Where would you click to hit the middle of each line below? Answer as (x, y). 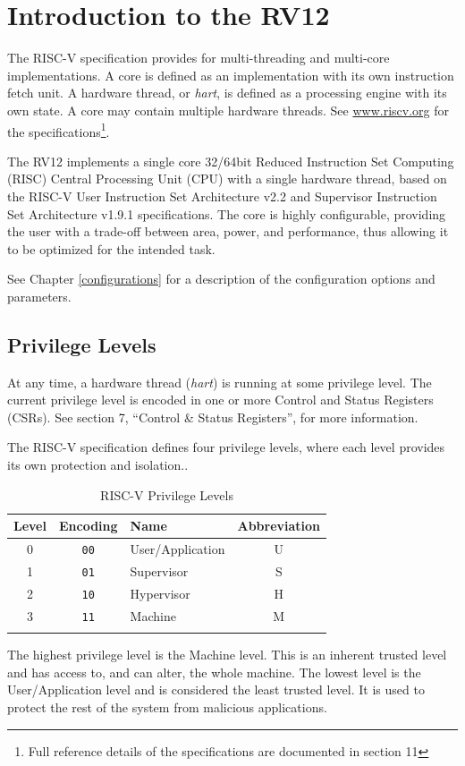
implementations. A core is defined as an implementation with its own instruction (231, 75)
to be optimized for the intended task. (111, 248)
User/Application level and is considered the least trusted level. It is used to (216, 689)
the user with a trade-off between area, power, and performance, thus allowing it (228, 231)
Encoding (88, 526)
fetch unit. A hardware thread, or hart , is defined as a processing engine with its (227, 93)
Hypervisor (160, 593)
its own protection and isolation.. (98, 465)
